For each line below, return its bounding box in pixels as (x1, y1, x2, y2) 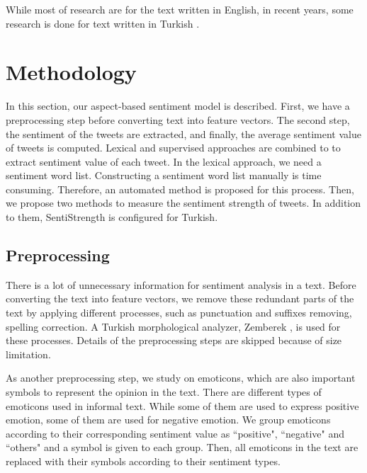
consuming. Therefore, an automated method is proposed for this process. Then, (6, 181, 354, 196)
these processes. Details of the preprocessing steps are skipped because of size (6, 333, 342, 348)
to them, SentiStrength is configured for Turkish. (6, 210, 218, 224)
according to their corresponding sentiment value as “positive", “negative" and (6, 426, 344, 440)
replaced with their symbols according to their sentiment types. (6, 453, 281, 468)
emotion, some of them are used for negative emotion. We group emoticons (6, 412, 331, 427)
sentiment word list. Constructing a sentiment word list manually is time (6, 168, 322, 183)
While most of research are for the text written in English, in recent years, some (6, 2, 354, 16)
